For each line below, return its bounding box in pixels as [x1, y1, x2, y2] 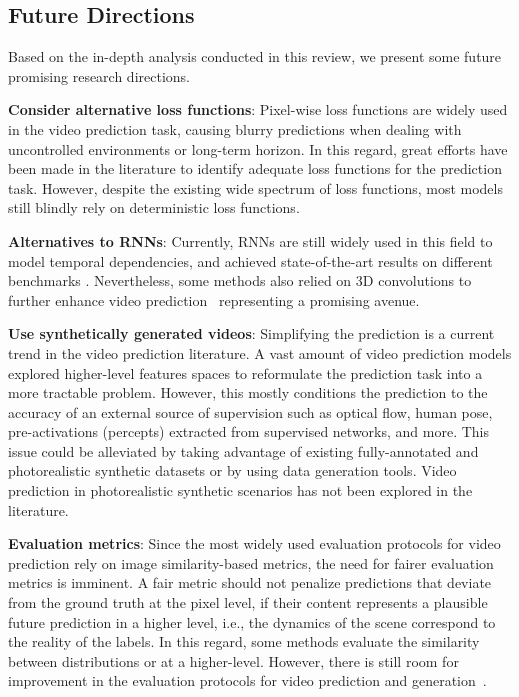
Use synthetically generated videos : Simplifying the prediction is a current [8, 323, 495, 344]
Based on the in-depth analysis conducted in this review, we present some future [8, 46, 502, 67]
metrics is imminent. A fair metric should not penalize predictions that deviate [8, 572, 492, 593]
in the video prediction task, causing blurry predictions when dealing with [8, 118, 462, 139]
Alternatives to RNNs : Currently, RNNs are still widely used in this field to [8, 230, 493, 251]
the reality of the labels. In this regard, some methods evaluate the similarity [8, 631, 480, 652]
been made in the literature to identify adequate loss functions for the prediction [8, 158, 502, 179]
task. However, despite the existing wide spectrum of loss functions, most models [8, 177, 503, 198]
